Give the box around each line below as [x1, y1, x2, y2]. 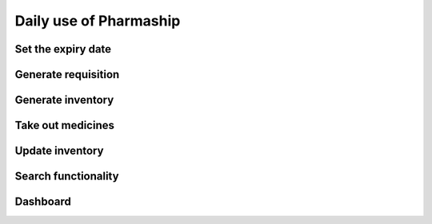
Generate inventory [14, 93, 114, 107]
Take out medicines [14, 119, 115, 132]
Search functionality [14, 170, 119, 183]
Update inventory [14, 144, 104, 158]
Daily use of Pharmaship [14, 12, 181, 29]
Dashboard [14, 195, 71, 209]
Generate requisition [14, 68, 120, 81]
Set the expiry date [14, 42, 112, 56]
